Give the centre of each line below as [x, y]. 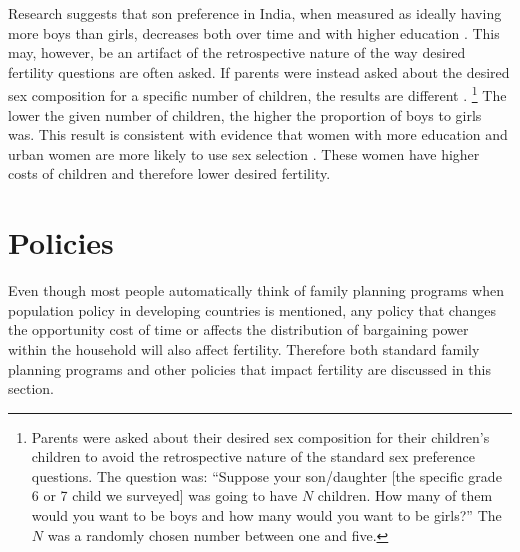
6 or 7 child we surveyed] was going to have [164, 495]
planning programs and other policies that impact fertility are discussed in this [249, 368]
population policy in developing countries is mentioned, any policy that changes [252, 309]
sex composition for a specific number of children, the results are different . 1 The [257, 94]
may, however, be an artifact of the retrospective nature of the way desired [237, 52]
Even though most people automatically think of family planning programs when [256, 290]
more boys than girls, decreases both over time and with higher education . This [254, 32]
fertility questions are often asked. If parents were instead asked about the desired [259, 71]
